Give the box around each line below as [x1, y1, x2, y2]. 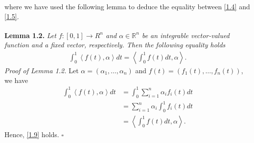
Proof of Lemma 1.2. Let [4, 65, 79, 75]
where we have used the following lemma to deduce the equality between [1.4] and [4, 1, 250, 11]
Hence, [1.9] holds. [4, 129, 59, 139]
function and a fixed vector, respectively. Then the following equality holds [4, 40, 226, 50]
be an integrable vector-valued [141, 30, 230, 40]
